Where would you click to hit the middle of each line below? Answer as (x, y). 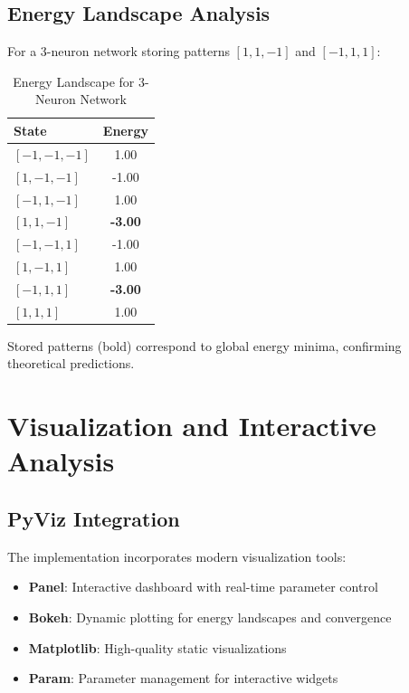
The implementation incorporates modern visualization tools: (177, 556)
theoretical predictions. (71, 363)
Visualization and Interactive (192, 426)
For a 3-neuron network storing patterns (119, 51)
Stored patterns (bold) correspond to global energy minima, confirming (204, 345)
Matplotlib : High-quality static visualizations (157, 647)
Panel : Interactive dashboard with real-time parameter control (203, 587)
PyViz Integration (94, 518)
